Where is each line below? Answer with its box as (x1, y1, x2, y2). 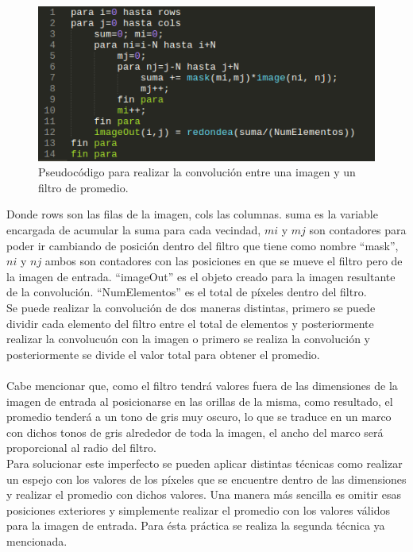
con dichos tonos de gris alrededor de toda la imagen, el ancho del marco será (6, 423, 384, 440)
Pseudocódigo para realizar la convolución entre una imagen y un (38, 164, 356, 180)
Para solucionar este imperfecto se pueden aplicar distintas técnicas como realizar (6, 454, 403, 471)
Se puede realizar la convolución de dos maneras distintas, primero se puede (6, 299, 376, 315)
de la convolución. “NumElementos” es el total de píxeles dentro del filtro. (6, 284, 367, 300)
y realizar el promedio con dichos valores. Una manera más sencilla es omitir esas (6, 486, 401, 503)
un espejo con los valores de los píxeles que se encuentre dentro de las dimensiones (6, 470, 407, 487)
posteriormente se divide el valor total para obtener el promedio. (6, 345, 320, 362)
